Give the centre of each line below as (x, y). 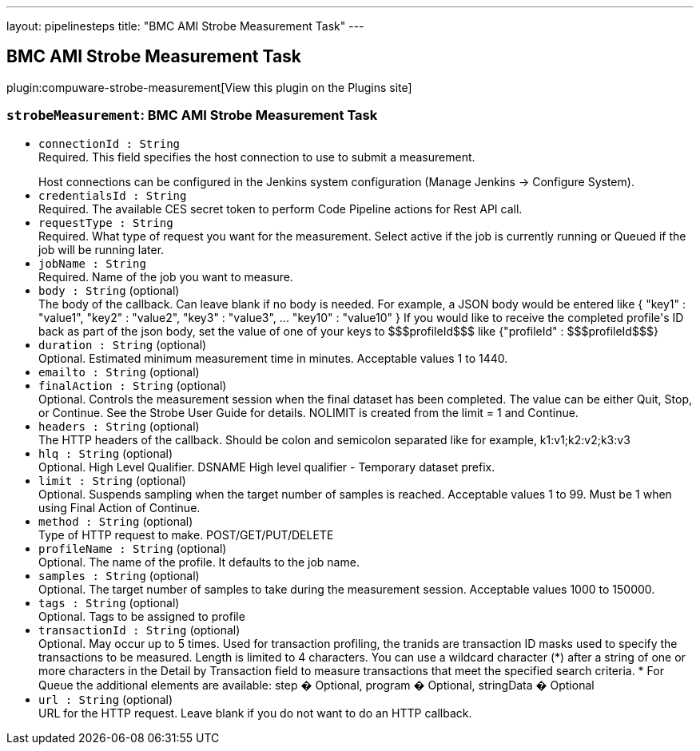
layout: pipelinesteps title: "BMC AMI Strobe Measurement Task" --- (185, 26)
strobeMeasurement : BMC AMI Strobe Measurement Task (192, 115)
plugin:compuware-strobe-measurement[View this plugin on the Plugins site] (209, 87)
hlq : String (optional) (106, 453)
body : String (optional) (109, 290)
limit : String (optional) (112, 480)
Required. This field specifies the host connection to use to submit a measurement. (257, 157)
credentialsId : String (113, 195)
